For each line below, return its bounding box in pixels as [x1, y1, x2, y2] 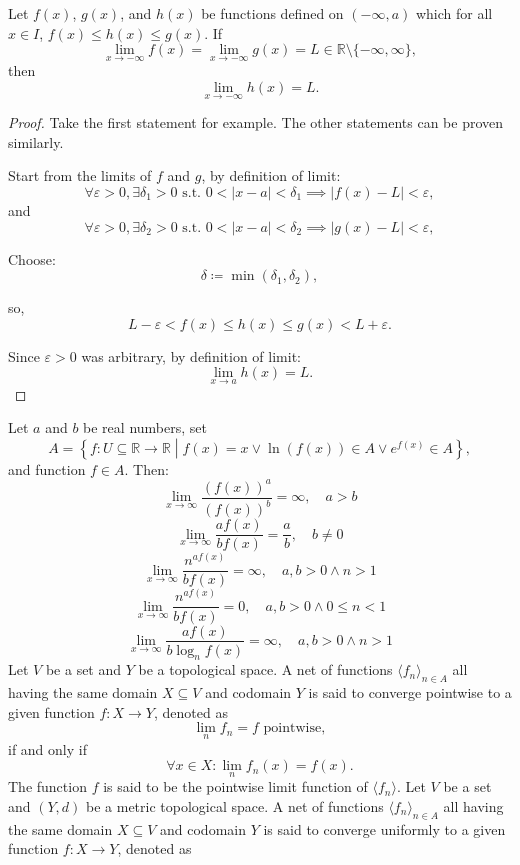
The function [8, 776, 87, 797]
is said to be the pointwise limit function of [103, 776, 368, 797]
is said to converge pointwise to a [308, 682, 512, 703]
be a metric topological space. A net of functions [86, 795, 384, 816]
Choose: [8, 248, 56, 269]
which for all [415, 3, 493, 23]
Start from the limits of [8, 165, 152, 186]
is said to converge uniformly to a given [263, 818, 506, 839]
